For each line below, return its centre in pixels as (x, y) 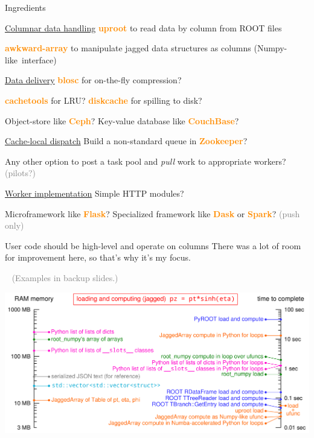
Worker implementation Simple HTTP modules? (95, 193)
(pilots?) (21, 173)
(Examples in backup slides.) (65, 277)
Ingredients (25, 7)
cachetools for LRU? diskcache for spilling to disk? (104, 100)
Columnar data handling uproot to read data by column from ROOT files (143, 27)
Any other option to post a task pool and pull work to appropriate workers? (146, 161)
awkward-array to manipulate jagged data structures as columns (128, 48)
